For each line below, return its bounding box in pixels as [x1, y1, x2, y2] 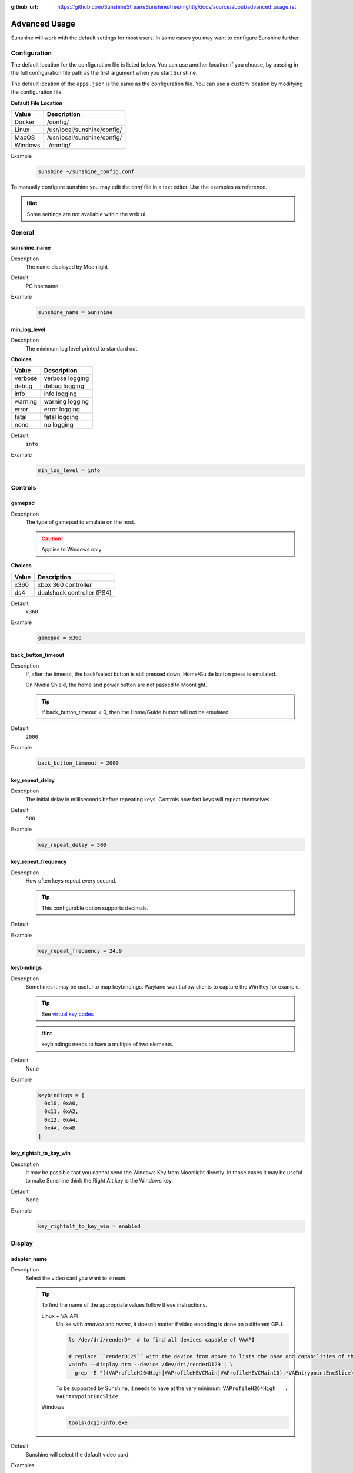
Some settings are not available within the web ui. [26, 210, 147, 217]
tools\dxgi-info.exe [68, 1419, 128, 1426]
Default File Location [11, 99, 63, 106]
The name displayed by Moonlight [25, 263, 108, 270]
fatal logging [44, 413, 79, 421]
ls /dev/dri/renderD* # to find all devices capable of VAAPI [68, 1336, 255, 1343]
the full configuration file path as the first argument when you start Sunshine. [11, 70, 198, 77]
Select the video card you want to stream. [25, 1274, 127, 1282]
